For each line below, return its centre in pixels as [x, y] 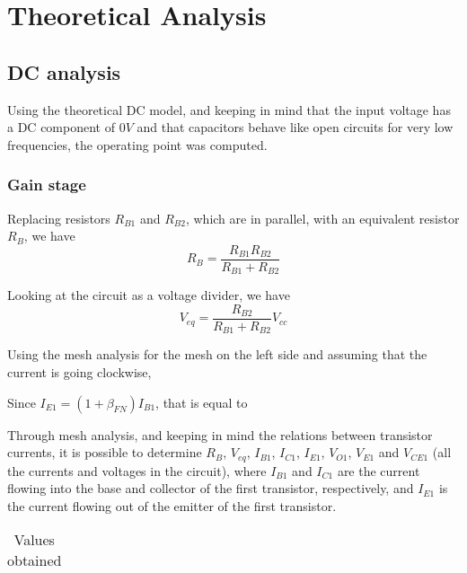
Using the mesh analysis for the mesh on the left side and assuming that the [217, 354]
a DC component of [61, 127]
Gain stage [47, 185]
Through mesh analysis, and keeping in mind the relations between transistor [220, 434]
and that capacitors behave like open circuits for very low [295, 127]
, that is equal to [202, 402]
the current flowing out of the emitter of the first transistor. [172, 505]
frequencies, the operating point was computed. [137, 144]
